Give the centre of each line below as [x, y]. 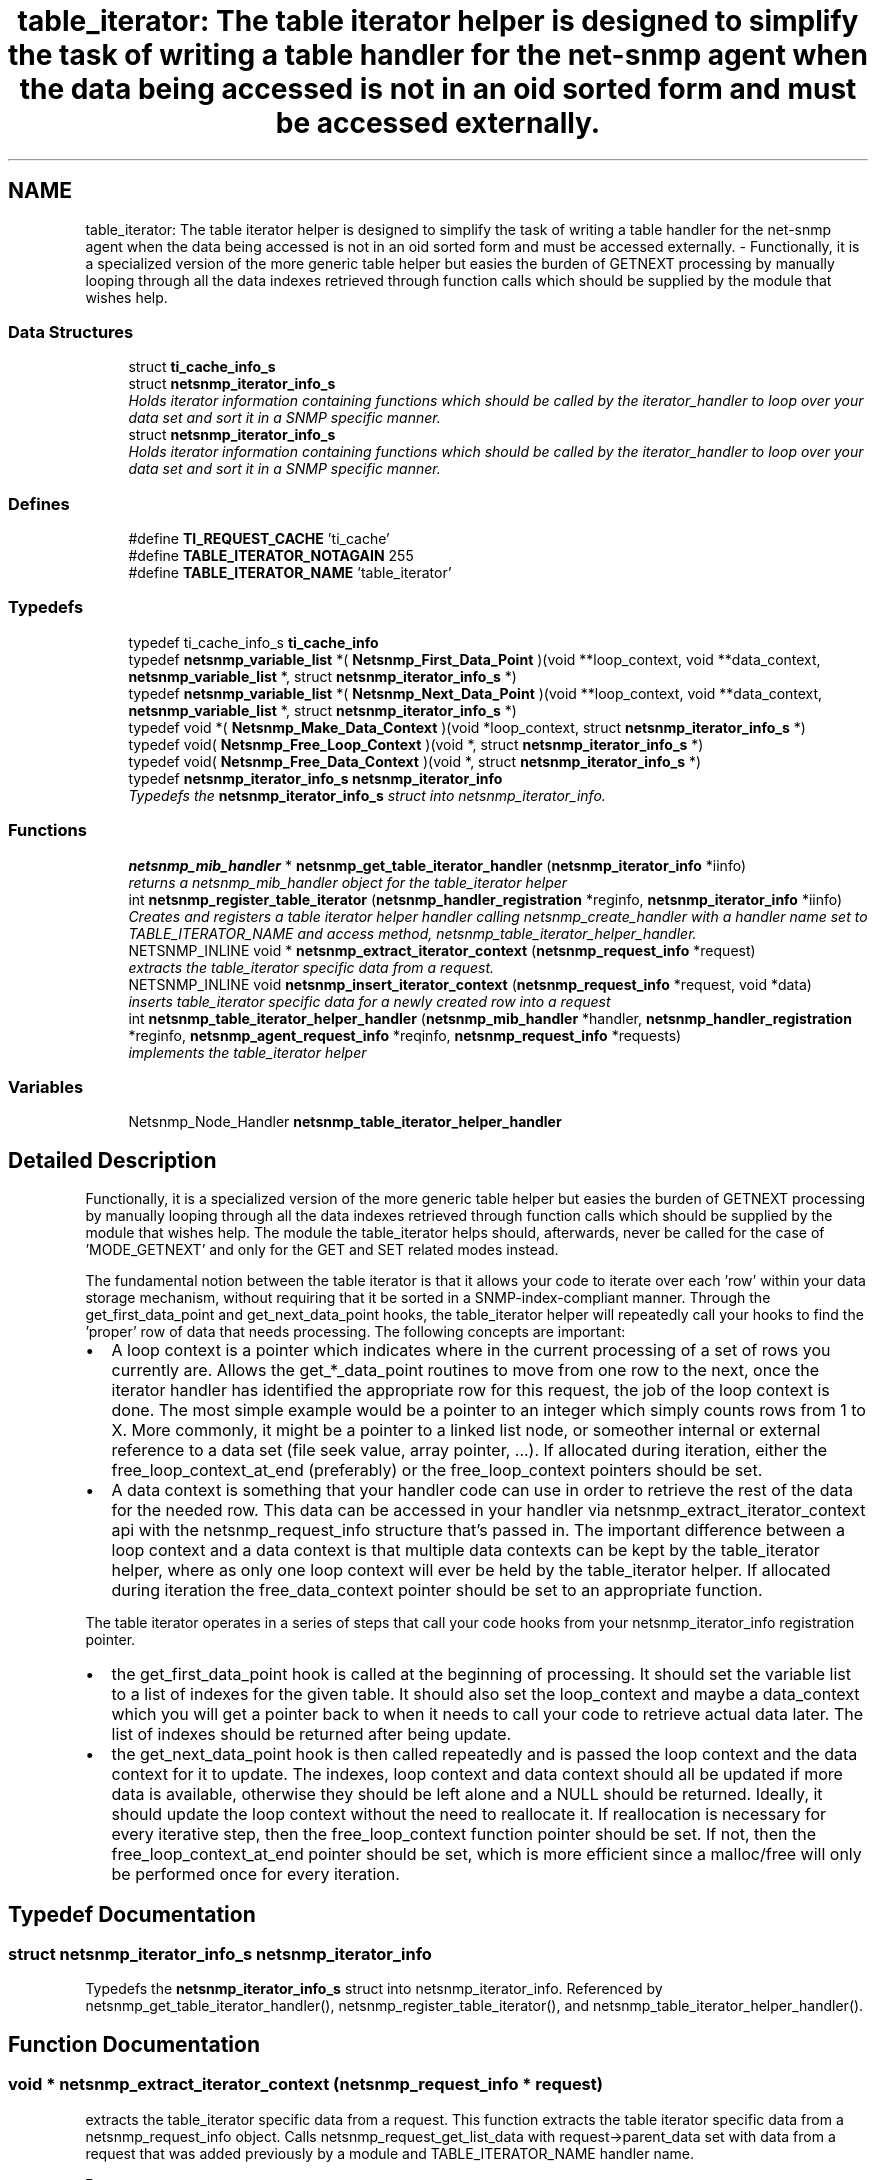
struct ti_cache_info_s [202, 367]
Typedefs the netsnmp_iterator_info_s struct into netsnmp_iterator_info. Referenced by [374, 1989]
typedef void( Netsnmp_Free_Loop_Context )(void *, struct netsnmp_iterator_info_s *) [416, 744]
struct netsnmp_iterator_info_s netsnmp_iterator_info [220, 1954]
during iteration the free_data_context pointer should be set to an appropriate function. [437, 1590]
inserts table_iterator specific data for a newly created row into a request [369, 1001]
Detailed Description [112, 1160]
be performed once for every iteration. [255, 1874]
